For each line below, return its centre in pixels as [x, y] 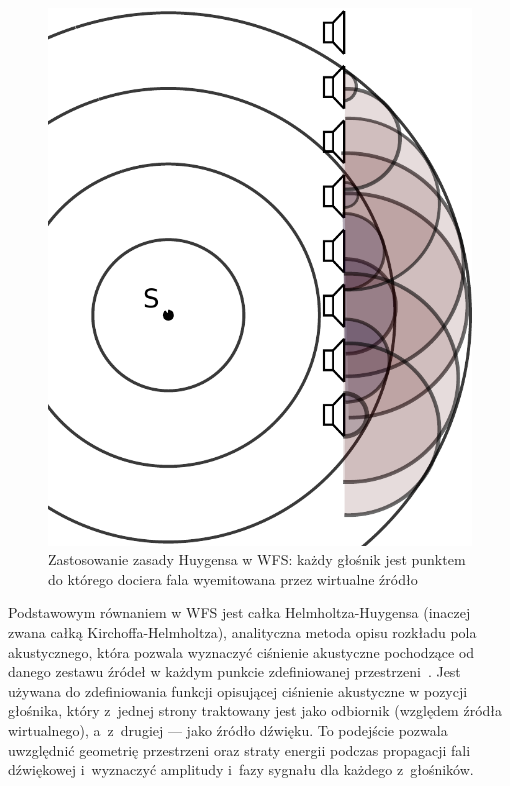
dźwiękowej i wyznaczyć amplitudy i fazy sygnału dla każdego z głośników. [241, 769]
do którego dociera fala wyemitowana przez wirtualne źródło [233, 578]
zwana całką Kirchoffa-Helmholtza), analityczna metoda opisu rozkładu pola [242, 631]
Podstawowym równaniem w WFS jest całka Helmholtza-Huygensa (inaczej [239, 612]
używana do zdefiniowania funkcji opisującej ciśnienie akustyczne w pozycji [238, 690]
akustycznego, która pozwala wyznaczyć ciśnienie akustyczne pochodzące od [241, 651]
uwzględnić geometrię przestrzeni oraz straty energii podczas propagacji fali [239, 749]
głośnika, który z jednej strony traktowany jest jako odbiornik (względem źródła [255, 710]
